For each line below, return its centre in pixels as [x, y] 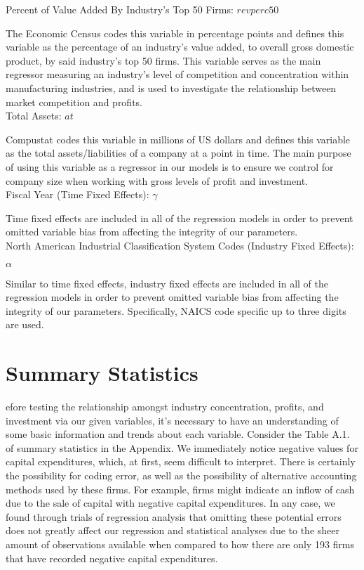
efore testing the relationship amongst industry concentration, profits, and [165, 406]
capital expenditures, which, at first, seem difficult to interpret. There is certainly [181, 461]
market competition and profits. [74, 102]
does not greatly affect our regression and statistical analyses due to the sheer [173, 530]
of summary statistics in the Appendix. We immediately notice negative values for [182, 447]
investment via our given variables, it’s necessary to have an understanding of [172, 420]
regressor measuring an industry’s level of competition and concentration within [177, 74]
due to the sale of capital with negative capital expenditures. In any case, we [170, 503]
